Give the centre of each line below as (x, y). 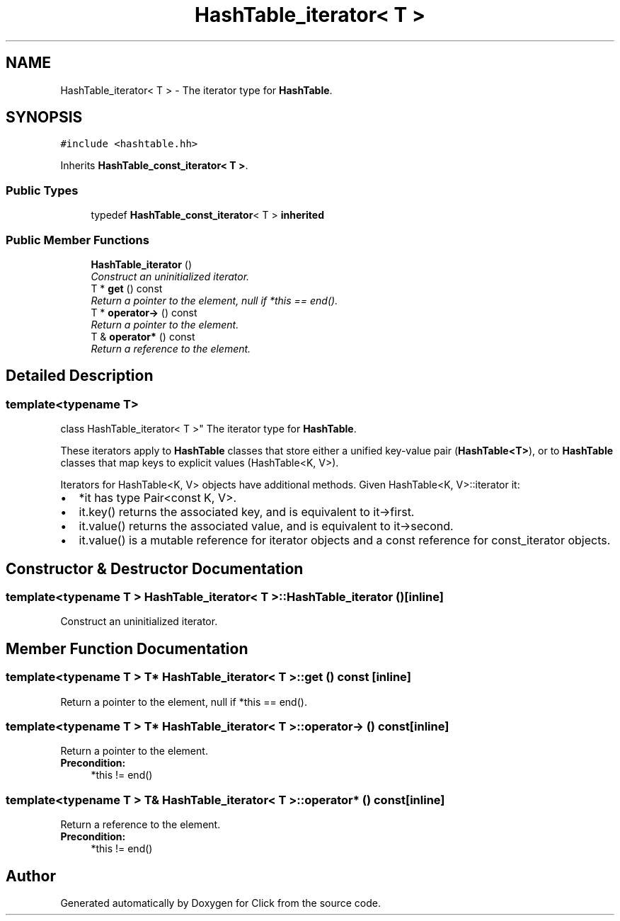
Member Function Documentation (127, 648)
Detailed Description (80, 376)
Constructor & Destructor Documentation (155, 568)
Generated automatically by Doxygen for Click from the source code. (221, 903)
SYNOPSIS (44, 118)
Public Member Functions (77, 240)
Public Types (42, 190)
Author (31, 876)
